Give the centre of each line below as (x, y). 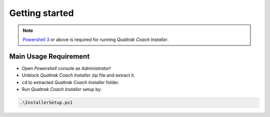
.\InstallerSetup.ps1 (46, 102)
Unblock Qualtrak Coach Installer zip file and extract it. (78, 75)
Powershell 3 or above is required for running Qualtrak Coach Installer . (96, 39)
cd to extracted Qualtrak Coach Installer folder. (70, 82)
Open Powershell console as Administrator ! (66, 68)
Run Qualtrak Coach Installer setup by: (62, 89)
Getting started (41, 13)
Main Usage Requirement (49, 56)
